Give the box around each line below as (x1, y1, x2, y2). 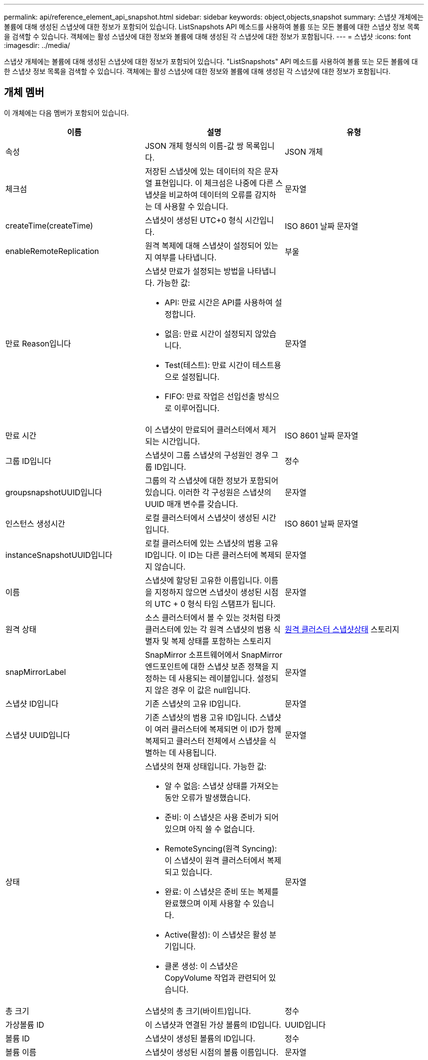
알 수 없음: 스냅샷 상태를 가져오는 (164, 781, 279, 791)
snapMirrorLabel (5, 667, 66, 677)
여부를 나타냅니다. (154, 252, 217, 262)
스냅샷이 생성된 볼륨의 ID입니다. (145, 1033, 256, 1043)
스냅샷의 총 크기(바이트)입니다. (145, 1006, 251, 1016)
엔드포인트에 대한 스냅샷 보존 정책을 (145, 661, 269, 671)
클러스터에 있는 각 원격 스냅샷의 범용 (145, 624, 272, 634)
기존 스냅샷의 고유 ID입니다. (145, 698, 241, 709)
